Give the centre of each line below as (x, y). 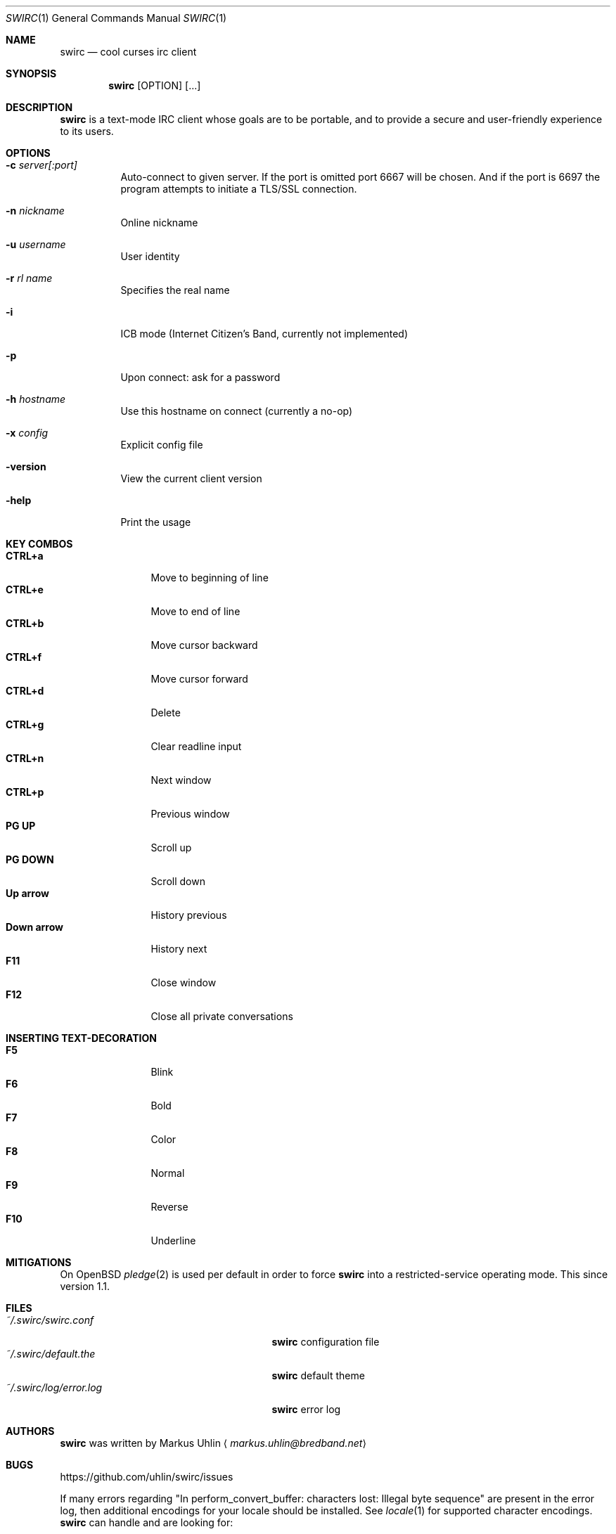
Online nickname (159, 223)
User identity (150, 256)
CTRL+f (24, 657)
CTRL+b (25, 623)
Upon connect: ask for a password (200, 377)
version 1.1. (85, 1286)
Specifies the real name (175, 290)
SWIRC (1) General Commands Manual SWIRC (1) (116, 18)
